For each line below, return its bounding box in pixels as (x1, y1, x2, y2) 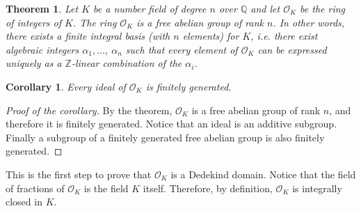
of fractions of (6, 180, 65, 195)
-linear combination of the (71, 56, 182, 70)
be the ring (300, 1, 346, 15)
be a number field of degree (93, 1, 207, 15)
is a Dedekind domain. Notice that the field (170, 166, 356, 181)
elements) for (182, 29, 239, 43)
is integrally (292, 180, 342, 195)
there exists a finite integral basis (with (6, 29, 170, 43)
